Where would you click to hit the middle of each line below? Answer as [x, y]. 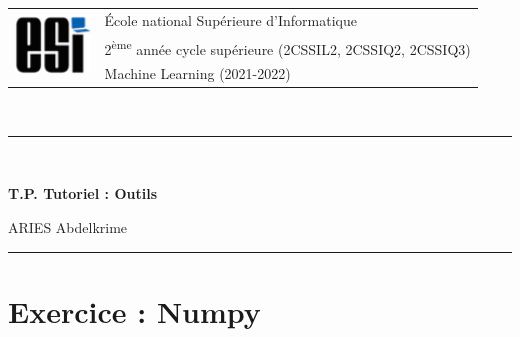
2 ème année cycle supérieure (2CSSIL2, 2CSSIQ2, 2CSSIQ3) [287, 47]
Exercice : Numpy [134, 310]
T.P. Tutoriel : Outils [82, 193]
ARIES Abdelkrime [68, 226]
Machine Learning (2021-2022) [197, 73]
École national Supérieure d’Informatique [230, 19]
